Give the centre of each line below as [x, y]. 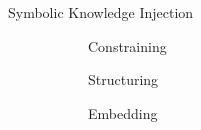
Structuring [123, 79]
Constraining [127, 45]
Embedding [123, 112]
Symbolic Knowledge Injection [101, 12]
